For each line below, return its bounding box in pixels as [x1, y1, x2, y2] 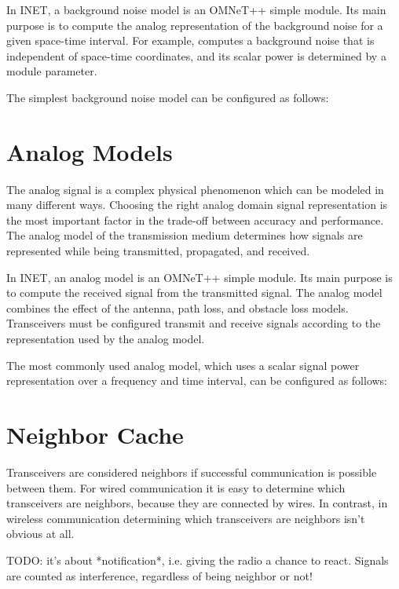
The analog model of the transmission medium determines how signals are [6, 227, 363, 243]
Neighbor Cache [6, 419, 184, 450]
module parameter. [6, 63, 97, 79]
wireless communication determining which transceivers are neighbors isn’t [6, 510, 365, 526]
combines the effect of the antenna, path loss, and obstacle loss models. [6, 299, 349, 316]
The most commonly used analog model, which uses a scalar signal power [6, 357, 360, 373]
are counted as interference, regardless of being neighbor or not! [6, 567, 313, 584]
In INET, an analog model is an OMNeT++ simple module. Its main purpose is [6, 269, 393, 285]
